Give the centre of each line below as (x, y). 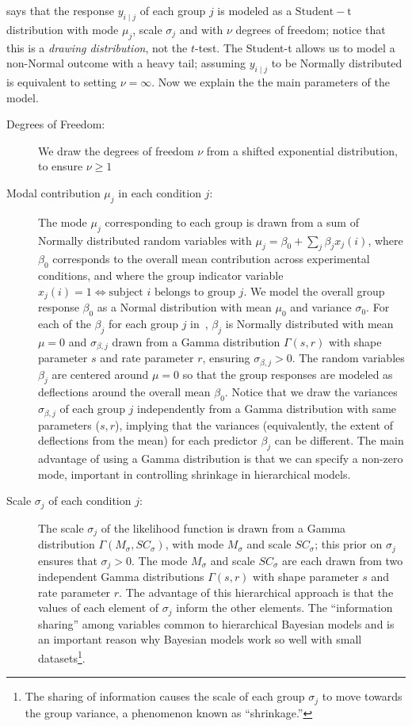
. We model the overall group (314, 290)
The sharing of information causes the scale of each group (165, 696)
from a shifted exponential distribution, (302, 150)
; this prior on (349, 544)
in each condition (160, 192)
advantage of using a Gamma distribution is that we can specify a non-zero (221, 459)
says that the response (61, 10)
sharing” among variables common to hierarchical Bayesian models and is (216, 623)
